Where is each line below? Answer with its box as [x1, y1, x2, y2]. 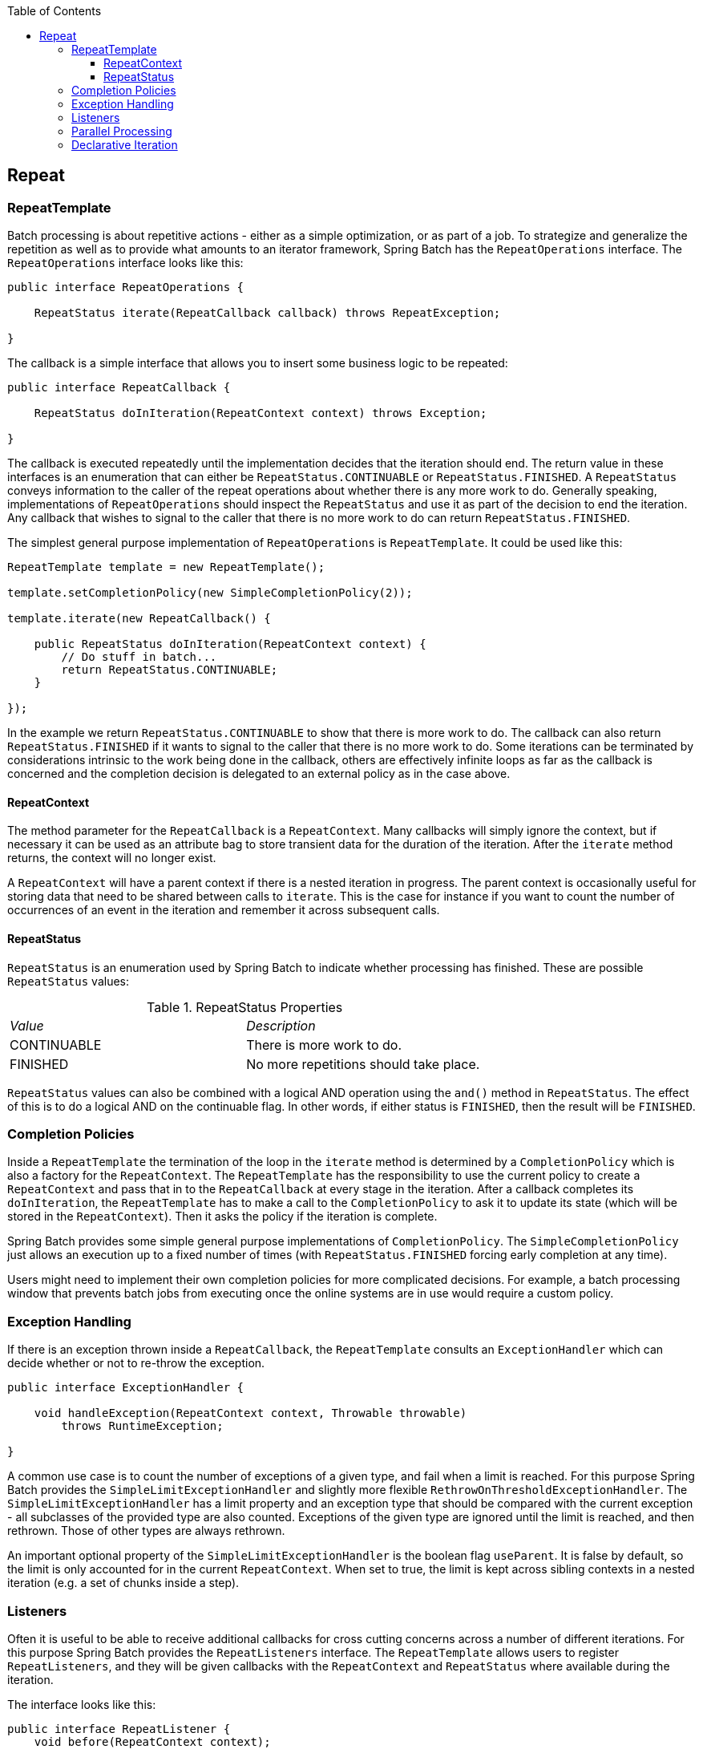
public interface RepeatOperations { [7, 281, 244, 294]
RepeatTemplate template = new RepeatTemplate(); [7, 561, 325, 574]
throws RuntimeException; [61, 1419, 224, 1433]
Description [246, 1017, 316, 1034]
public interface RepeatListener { [7, 1722, 231, 1735]
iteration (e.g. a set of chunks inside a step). [7, 1576, 240, 1590]
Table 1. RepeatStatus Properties [147, 998, 343, 1015]
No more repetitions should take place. [246, 1055, 480, 1072]
